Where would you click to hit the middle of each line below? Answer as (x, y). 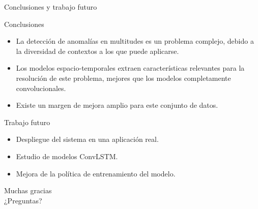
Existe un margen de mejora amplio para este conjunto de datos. (117, 105)
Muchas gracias (28, 190)
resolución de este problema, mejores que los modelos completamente (123, 78)
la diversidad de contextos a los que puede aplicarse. (97, 51)
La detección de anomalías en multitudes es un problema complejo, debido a (135, 41)
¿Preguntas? (23, 200)
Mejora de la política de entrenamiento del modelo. (96, 173)
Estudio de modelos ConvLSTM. (67, 156)
